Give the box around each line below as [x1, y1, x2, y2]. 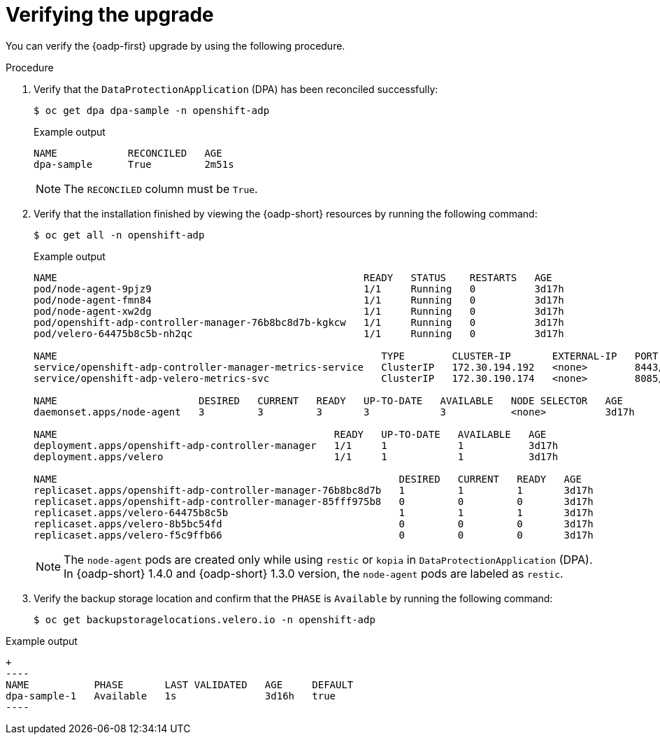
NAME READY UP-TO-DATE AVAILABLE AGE [34, 428, 547, 440]
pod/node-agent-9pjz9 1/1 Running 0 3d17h [34, 283, 564, 294]
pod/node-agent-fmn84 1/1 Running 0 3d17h [34, 294, 564, 306]
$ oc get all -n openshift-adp [34, 229, 205, 241]
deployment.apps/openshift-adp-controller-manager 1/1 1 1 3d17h [34, 439, 559, 451]
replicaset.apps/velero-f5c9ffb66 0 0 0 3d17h [34, 529, 594, 541]
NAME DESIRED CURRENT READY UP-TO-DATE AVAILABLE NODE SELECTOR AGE [34, 394, 623, 406]
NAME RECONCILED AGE [34, 147, 222, 159]
